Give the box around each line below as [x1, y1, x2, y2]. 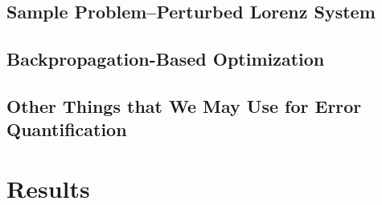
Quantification [6, 117, 127, 142]
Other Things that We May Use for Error [6, 93, 362, 118]
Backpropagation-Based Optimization [6, 46, 325, 71]
